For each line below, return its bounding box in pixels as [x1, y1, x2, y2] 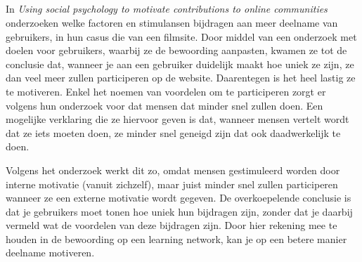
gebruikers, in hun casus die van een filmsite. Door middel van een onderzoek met [6, 29, 357, 44]
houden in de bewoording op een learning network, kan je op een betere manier [6, 231, 347, 246]
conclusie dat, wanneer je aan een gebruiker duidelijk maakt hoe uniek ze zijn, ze [6, 56, 354, 71]
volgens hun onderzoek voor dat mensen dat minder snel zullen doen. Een [6, 98, 323, 112]
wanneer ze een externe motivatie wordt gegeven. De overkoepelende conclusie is [6, 190, 351, 205]
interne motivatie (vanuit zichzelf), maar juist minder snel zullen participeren [6, 176, 338, 191]
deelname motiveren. [6, 245, 95, 260]
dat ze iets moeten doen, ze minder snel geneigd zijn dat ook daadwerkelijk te [6, 125, 341, 140]
